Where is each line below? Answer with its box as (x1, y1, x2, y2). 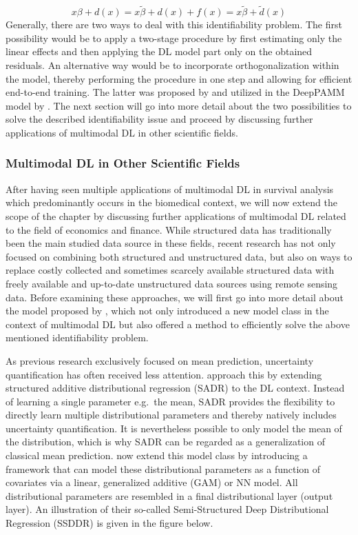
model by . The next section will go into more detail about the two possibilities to (6, 98, 352, 112)
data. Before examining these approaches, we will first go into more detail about (6, 290, 344, 304)
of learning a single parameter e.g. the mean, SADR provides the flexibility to (6, 394, 335, 408)
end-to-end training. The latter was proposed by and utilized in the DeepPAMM (6, 85, 345, 99)
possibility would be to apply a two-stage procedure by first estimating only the (6, 30, 342, 45)
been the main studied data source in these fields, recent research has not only (6, 236, 336, 250)
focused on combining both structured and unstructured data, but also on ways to (6, 249, 352, 263)
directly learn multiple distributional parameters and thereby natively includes (6, 407, 337, 422)
